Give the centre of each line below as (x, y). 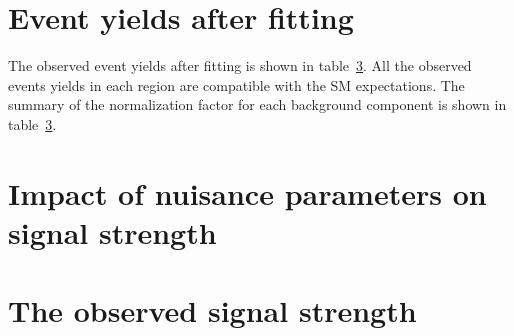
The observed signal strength (212, 310)
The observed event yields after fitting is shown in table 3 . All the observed (240, 65)
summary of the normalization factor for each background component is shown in (257, 104)
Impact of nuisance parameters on (247, 192)
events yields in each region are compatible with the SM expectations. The (236, 84)
